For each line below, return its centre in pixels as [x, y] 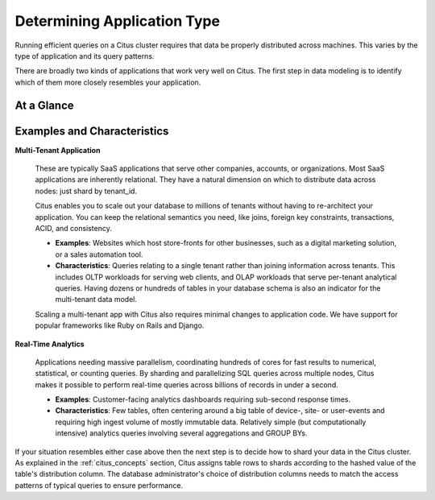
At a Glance [44, 105]
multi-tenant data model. [96, 300]
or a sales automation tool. [99, 254]
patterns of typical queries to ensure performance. [99, 485]
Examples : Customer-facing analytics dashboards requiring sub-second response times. [203, 399]
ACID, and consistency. [73, 228]
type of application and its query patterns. [85, 56]
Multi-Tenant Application [58, 150]
